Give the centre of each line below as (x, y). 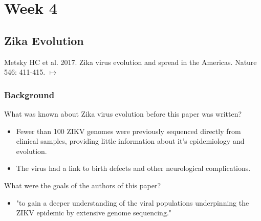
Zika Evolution (44, 40)
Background (29, 94)
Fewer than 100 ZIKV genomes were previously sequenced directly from (128, 131)
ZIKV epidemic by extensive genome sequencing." (94, 213)
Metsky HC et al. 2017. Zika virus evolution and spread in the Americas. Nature (130, 62)
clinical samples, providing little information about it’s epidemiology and (130, 141)
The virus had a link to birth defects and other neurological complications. (133, 168)
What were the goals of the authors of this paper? (83, 185)
